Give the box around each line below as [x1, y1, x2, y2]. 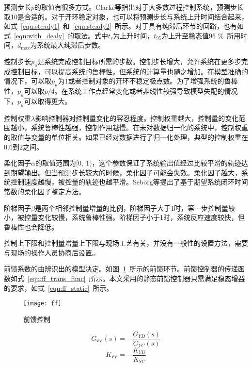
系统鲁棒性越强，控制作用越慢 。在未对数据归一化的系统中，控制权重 [31, 122, 248, 133]
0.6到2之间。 [4, 141, 43, 151]
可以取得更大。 [24, 96, 72, 106]
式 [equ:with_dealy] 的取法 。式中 [4, 30, 109, 40]
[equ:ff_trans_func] [28, 273, 86, 284]
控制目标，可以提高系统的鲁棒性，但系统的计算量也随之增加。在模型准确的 [10, 66, 248, 76]
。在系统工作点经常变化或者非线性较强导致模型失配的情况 [54, 86, 238, 96]
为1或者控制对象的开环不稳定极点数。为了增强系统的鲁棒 [58, 76, 238, 86]
